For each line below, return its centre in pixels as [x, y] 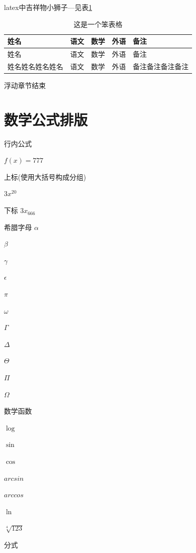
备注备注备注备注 [161, 66]
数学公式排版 [46, 119]
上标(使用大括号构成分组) [45, 176]
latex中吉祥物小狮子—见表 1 [48, 7]
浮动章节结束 [25, 85]
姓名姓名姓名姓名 [35, 66]
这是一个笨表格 [98, 24]
